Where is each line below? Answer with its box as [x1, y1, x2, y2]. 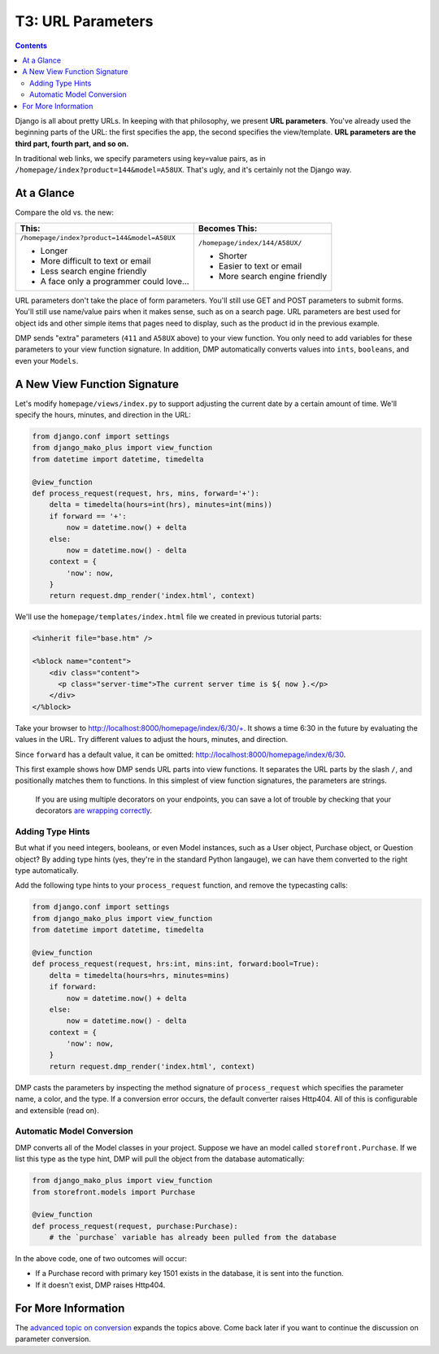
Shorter [218, 250, 248, 261]
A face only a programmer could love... [40, 275, 190, 286]
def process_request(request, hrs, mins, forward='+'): [32, 488, 260, 498]
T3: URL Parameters [15, 12, 154, 30]
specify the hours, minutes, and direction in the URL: [15, 410, 191, 419]
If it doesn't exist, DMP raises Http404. [35, 1280, 166, 1290]
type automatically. [15, 866, 79, 876]
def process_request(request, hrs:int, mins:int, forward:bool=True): [32, 959, 320, 968]
